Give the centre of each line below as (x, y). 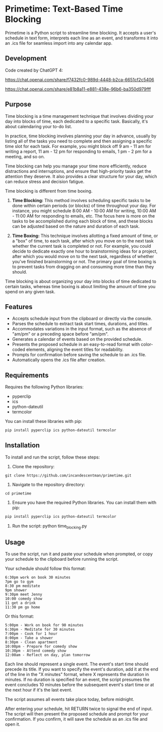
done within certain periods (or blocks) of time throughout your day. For (84, 205)
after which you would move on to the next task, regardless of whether (83, 256)
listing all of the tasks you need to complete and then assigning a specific (79, 141)
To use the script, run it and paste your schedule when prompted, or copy (79, 554)
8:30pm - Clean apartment (31, 642)
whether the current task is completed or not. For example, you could (81, 246)
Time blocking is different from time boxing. (49, 191)
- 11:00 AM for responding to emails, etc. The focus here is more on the (83, 216)
